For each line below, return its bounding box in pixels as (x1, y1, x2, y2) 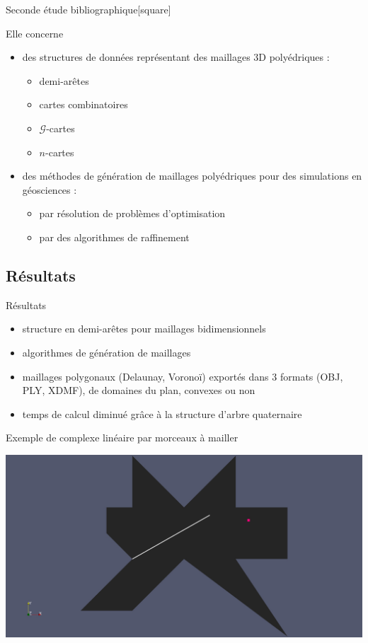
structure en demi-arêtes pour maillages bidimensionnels (22, 321, 266, 336)
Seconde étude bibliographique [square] (6, 2, 171, 16)
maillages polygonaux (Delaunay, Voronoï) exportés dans (22, 369, 269, 383)
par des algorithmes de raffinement (39, 229, 190, 244)
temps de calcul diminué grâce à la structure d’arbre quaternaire (22, 406, 302, 421)
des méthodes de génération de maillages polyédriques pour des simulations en (22, 168, 362, 183)
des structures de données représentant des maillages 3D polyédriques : (22, 50, 330, 64)
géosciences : (22, 182, 77, 197)
